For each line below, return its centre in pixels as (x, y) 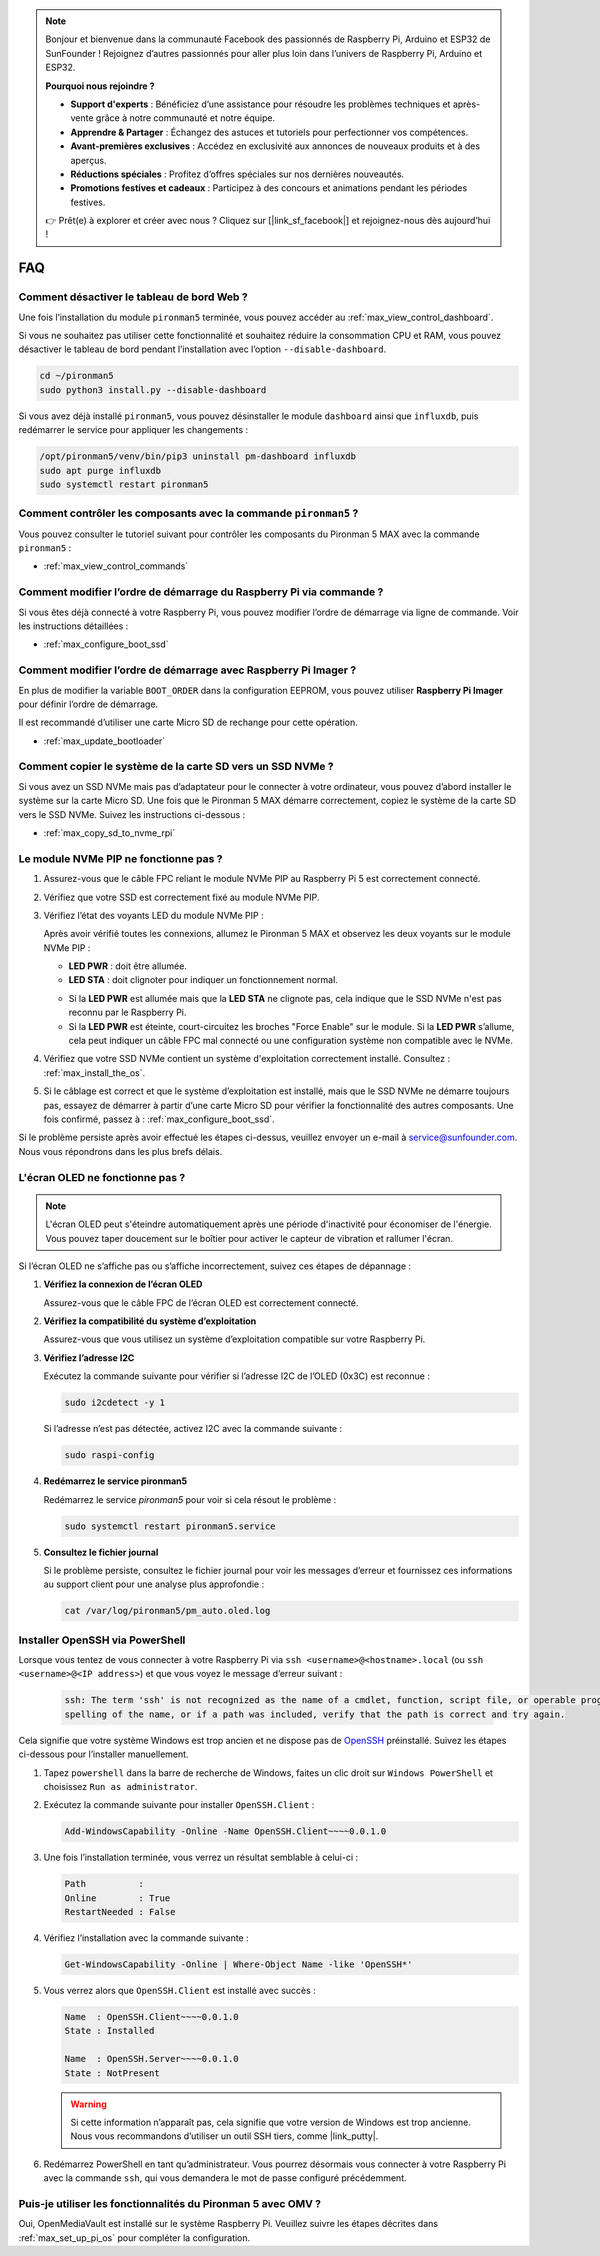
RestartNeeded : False (120, 1912)
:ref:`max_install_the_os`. (94, 1072)
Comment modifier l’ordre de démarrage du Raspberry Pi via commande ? (201, 592)
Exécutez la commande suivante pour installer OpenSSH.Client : (179, 1805)
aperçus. (88, 160)
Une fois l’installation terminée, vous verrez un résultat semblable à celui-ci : (201, 1857)
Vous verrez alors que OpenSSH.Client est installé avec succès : (180, 1991)
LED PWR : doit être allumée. (127, 966)
